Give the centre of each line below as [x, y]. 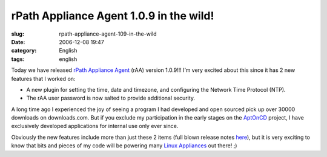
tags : [18, 59]
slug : [18, 34]
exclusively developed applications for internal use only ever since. [95, 126]
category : [24, 51]
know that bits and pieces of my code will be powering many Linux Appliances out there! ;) [124, 146]
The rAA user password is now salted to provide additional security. [111, 98]
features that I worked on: [43, 78]
